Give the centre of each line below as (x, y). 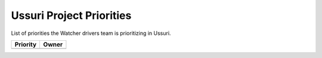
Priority (26, 44)
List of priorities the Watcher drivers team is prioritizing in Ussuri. (91, 33)
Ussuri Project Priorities (71, 15)
